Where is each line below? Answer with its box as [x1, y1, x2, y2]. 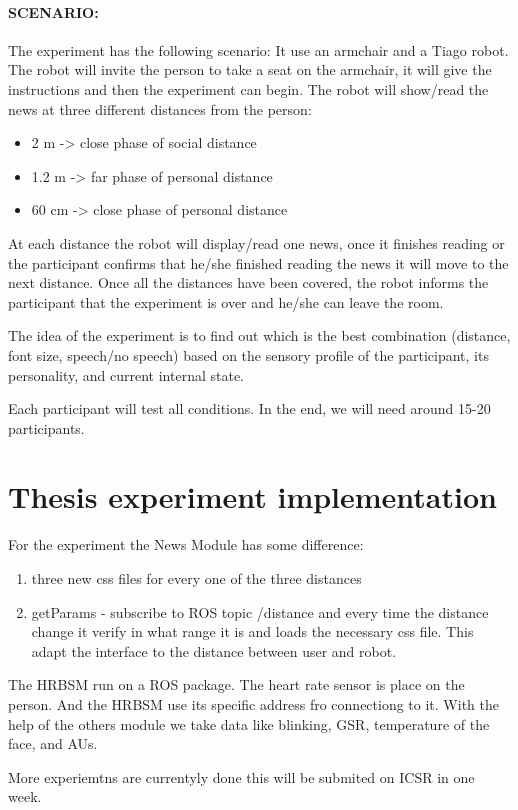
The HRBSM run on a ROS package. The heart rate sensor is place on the [8, 674, 465, 695]
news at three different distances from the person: [8, 98, 312, 119]
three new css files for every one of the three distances [31, 568, 362, 589]
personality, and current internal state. [8, 364, 245, 385]
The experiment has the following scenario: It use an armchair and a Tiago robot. [8, 39, 509, 60]
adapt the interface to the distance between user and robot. [31, 640, 397, 661]
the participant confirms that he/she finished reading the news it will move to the [8, 252, 509, 273]
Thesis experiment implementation [8, 476, 497, 517]
